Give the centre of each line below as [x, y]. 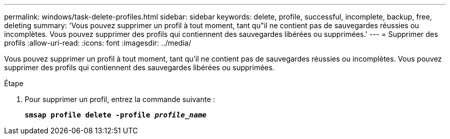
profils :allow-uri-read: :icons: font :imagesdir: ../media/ [98, 43]
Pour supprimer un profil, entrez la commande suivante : [120, 99]
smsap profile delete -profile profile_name [116, 115]
